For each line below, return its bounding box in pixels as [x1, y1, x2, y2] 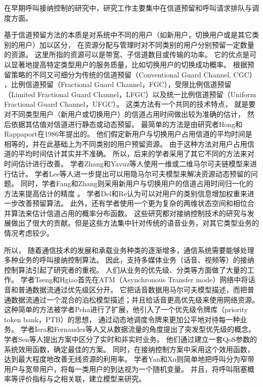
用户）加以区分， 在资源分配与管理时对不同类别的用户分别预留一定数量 [18, 39, 254, 50]
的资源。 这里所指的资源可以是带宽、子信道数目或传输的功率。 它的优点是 [4, 49, 250, 60]
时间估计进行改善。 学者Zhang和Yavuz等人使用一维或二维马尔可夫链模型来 [4, 158, 250, 168]
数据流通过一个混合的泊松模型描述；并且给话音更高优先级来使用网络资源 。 [11, 294, 259, 305]
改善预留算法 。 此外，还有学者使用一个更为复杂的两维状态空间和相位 [18, 198, 247, 208]
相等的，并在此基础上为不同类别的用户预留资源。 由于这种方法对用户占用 [4, 138, 247, 149]
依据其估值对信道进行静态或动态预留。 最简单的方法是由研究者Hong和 [11, 118, 242, 129]
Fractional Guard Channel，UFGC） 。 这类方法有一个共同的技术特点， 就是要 [4, 99, 256, 109]
